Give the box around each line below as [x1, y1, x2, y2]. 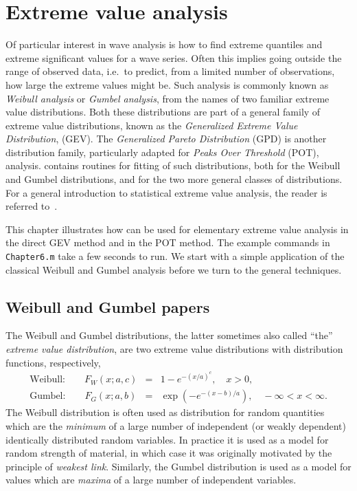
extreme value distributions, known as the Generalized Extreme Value [5, 118, 298, 132]
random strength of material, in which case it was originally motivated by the [5, 446, 332, 460]
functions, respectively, [5, 355, 101, 369]
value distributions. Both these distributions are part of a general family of [5, 105, 321, 119]
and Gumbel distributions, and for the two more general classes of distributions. [5, 172, 343, 186]
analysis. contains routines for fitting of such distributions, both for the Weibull [5, 158, 341, 173]
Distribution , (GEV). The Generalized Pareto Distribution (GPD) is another [5, 131, 327, 146]
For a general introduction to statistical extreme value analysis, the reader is [5, 185, 327, 199]
